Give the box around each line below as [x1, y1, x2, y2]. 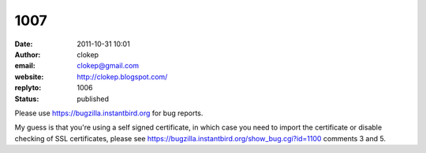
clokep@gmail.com [77, 61, 140, 71]
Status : [14, 94, 39, 104]
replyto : [14, 83, 42, 93]
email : [14, 61, 35, 71]
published [77, 94, 110, 104]
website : [14, 71, 44, 82]
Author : [14, 49, 41, 59]
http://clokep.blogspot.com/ [77, 71, 168, 82]
